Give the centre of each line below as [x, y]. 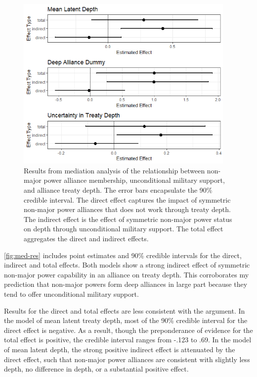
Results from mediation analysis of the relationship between [114, 170]
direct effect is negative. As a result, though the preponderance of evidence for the [128, 330]
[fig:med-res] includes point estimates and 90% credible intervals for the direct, [123, 255]
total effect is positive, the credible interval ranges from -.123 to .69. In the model [128, 340]
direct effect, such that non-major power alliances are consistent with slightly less [127, 359]
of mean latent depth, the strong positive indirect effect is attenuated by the [120, 349]
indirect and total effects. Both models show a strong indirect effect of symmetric [127, 265]
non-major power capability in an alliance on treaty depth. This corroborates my [127, 274]
